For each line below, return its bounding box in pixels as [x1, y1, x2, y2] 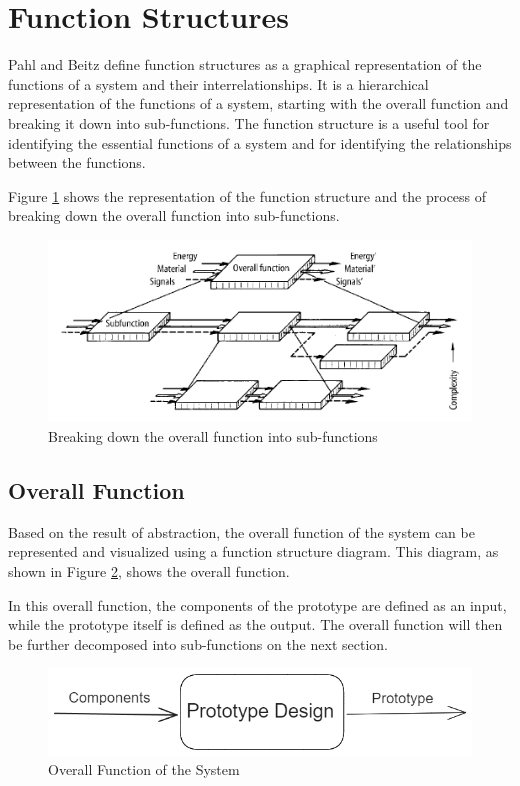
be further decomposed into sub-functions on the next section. [8, 633, 388, 654]
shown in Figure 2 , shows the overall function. [8, 561, 290, 581]
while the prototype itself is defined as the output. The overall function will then [8, 614, 503, 635]
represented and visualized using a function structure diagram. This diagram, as [8, 541, 499, 562]
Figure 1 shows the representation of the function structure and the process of [8, 185, 487, 206]
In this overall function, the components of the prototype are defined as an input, [8, 594, 507, 615]
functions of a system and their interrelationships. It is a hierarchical [8, 73, 429, 94]
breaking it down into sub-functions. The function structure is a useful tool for [8, 112, 490, 133]
